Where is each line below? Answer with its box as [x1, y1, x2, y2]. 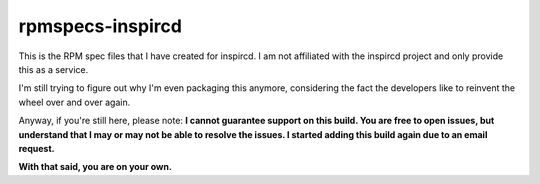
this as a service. [18, 63, 89, 75]
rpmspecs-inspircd [18, 15, 182, 37]
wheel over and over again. [18, 96, 131, 108]
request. [18, 142, 55, 154]
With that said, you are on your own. [18, 161, 172, 173]
